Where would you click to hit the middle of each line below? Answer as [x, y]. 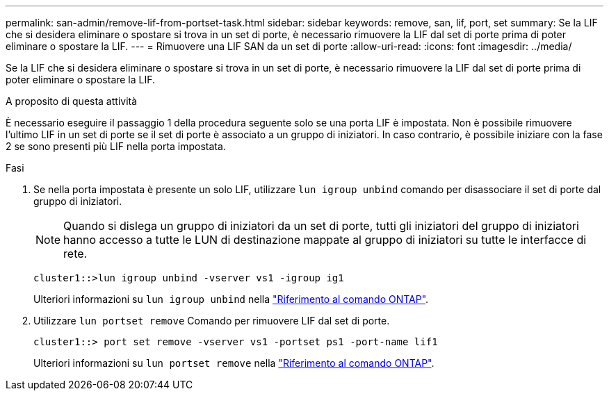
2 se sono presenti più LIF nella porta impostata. [116, 146]
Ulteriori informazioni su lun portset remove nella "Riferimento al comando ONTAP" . [234, 363]
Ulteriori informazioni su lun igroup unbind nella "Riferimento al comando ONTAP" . [231, 299]
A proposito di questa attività [72, 101]
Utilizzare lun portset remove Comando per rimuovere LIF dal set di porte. [212, 321]
